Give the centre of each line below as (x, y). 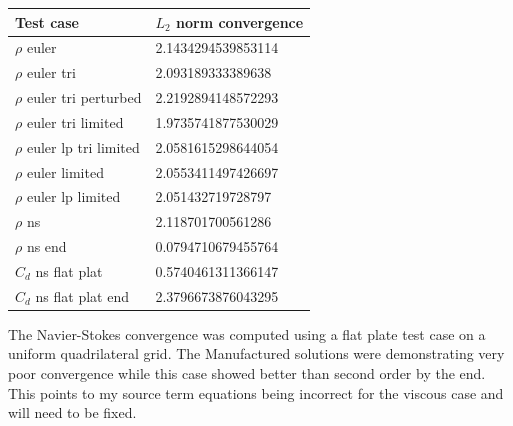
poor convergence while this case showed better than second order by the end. (247, 373)
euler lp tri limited (83, 146)
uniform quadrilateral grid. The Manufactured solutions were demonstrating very (256, 353)
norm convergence (240, 21)
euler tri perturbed (84, 97)
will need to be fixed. (72, 412)
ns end (46, 246)
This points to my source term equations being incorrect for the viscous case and (256, 392)
